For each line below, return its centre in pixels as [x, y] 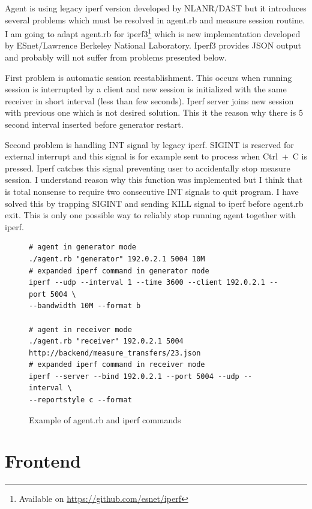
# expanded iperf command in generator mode [119, 271]
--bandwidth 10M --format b [85, 306]
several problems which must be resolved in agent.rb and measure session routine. [155, 19]
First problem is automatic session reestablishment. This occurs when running [148, 77]
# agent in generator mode [82, 247]
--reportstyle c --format [80, 400]
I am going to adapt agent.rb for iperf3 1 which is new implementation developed [153, 33]
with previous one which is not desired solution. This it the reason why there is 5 [154, 112]
